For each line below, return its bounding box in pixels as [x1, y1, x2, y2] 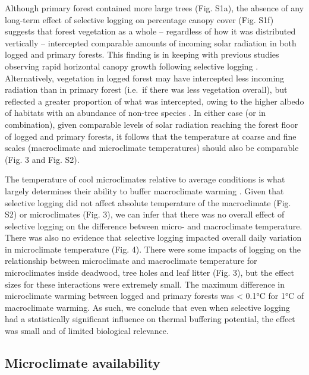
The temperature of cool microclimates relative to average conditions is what [5, 173, 285, 185]
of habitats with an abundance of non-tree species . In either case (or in [5, 106, 266, 119]
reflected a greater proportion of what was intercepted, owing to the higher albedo [5, 94, 304, 107]
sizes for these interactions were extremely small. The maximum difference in [5, 278, 285, 290]
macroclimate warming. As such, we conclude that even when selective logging [5, 301, 290, 313]
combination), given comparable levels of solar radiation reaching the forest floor [5, 118, 298, 130]
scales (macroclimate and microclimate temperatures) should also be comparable [5, 141, 299, 154]
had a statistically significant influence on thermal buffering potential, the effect [5, 313, 295, 325]
